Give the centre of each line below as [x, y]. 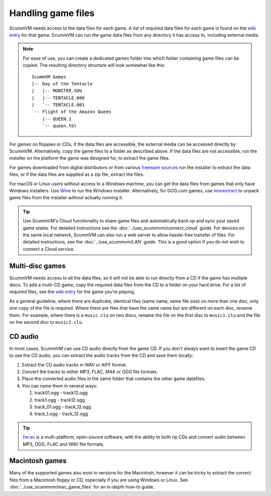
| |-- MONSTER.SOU [57, 91]
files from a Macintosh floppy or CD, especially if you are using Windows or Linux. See [99, 480]
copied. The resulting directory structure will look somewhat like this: [94, 65]
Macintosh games [38, 461]
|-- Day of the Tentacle [62, 84]
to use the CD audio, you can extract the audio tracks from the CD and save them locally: [101, 355]
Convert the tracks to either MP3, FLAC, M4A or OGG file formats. [90, 372]
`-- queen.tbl [59, 126]
